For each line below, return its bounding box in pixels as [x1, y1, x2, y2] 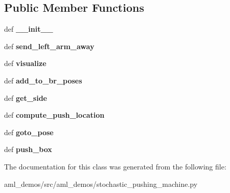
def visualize [4, 58, 47, 69]
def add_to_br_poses [4, 75, 82, 85]
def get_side [4, 92, 47, 103]
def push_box [4, 144, 52, 155]
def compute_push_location [4, 110, 105, 120]
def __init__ [4, 24, 53, 34]
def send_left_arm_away [4, 40, 95, 51]
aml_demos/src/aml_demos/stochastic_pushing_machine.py [4, 178, 198, 189]
